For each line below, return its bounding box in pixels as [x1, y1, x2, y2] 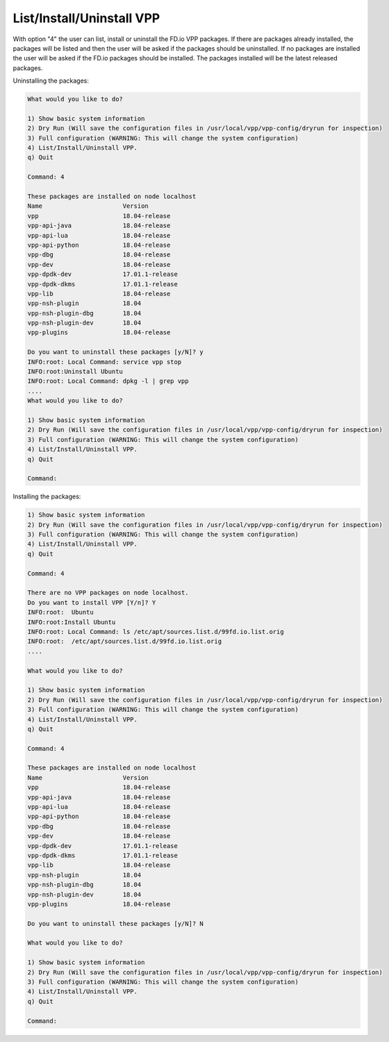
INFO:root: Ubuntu [27, 608, 94, 617]
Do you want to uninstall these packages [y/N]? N [27, 920, 204, 927]
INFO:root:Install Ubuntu [27, 618, 116, 626]
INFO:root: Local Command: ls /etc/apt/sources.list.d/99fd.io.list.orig [27, 628, 284, 635]
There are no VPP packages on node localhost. [27, 589, 189, 597]
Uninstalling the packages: [13, 76, 90, 85]
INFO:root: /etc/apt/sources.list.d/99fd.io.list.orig [27, 637, 222, 646]
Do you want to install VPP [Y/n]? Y [27, 599, 156, 606]
